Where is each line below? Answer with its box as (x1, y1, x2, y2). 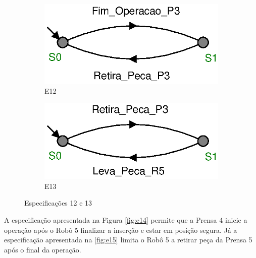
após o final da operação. (4, 244, 81, 254)
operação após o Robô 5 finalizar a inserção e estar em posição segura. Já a (4, 224, 237, 235)
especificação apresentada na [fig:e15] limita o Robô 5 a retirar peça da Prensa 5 (4, 234, 252, 245)
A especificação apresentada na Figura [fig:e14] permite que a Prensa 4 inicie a (4, 214, 247, 225)
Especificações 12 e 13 (24, 198, 92, 208)
